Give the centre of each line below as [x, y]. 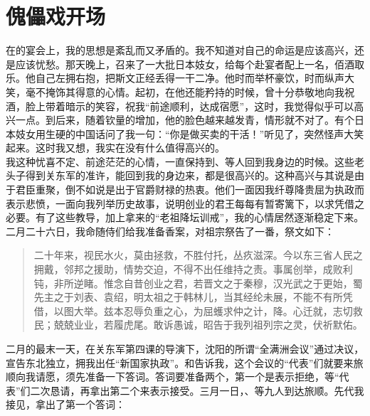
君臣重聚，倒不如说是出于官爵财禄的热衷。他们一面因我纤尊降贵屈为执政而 [190, 190]
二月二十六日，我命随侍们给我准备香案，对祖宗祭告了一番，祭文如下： [170, 231]
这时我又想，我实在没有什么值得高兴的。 [130, 148]
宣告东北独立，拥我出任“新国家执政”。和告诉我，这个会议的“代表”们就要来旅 [185, 362]
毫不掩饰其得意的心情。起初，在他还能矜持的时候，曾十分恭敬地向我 [185, 91]
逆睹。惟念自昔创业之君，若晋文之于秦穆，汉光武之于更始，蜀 [218, 283]
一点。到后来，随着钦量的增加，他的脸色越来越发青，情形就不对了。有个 [185, 120]
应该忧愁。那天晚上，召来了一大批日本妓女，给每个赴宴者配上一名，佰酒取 [190, 64]
